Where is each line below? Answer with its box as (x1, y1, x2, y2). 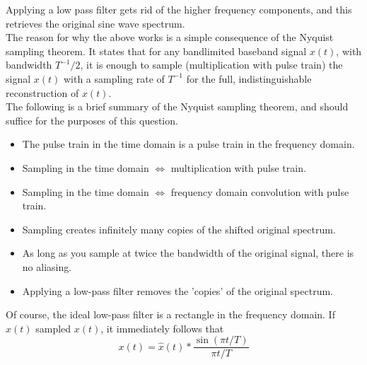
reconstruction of (6, 85, 79, 100)
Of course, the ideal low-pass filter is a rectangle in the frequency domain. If (6, 307, 335, 322)
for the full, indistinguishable (186, 71, 312, 86)
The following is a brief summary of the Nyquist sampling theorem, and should (6, 99, 349, 114)
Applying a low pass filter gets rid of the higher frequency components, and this (6, 2, 352, 16)
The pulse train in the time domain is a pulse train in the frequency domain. (22, 137, 355, 151)
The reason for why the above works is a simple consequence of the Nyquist (6, 30, 334, 45)
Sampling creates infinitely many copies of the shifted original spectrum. (22, 221, 336, 236)
